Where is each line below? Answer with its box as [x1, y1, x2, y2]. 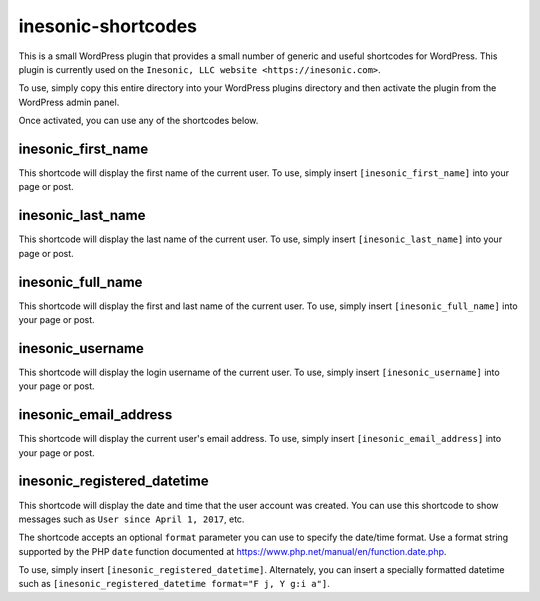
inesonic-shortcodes [18, 15, 198, 37]
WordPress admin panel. [18, 96, 120, 108]
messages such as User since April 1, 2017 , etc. [18, 513, 245, 525]
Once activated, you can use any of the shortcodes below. [18, 115, 259, 127]
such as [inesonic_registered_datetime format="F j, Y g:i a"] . [18, 578, 330, 590]
